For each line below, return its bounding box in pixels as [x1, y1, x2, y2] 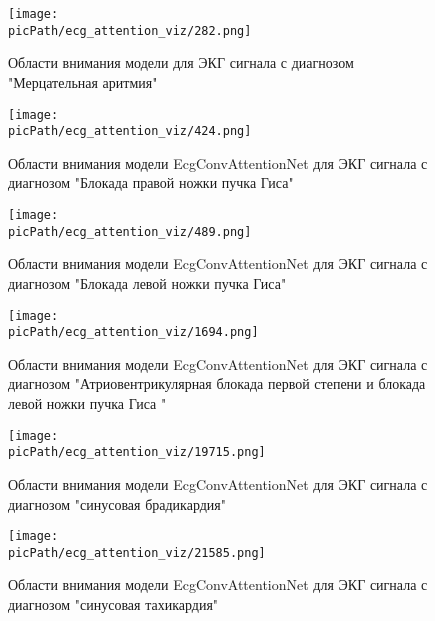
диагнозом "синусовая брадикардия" [8, 493, 227, 514]
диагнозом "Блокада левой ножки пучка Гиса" [8, 272, 287, 293]
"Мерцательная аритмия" [8, 71, 158, 92]
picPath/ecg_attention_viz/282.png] [8, 23, 252, 38]
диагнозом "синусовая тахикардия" [8, 594, 219, 614]
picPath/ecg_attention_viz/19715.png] [8, 445, 266, 460]
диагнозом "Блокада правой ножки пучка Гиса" [8, 172, 294, 193]
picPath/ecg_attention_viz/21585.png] [8, 545, 266, 560]
